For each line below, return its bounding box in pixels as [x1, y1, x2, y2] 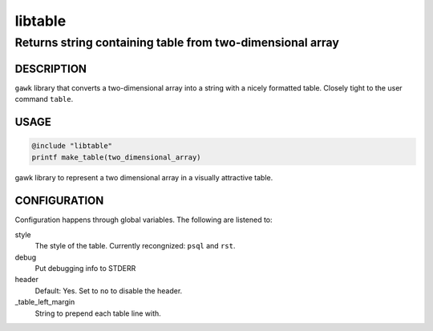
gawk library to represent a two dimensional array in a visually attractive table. [14, 173, 273, 183]
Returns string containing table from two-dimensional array [14, 35, 340, 50]
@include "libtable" [31, 141, 112, 151]
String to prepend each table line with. [34, 309, 162, 318]
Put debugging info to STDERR [34, 263, 136, 272]
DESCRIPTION [14, 62, 87, 75]
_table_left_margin [14, 297, 75, 307]
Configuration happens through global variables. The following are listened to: [14, 215, 273, 224]
